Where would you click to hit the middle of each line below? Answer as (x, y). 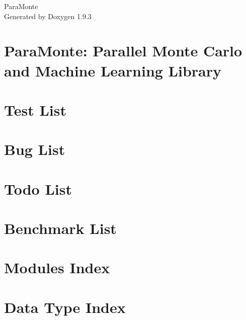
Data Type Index (65, 307)
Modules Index (57, 267)
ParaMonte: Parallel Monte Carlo (123, 51)
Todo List (38, 188)
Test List (35, 109)
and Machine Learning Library (113, 70)
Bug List (35, 149)
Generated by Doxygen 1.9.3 (48, 16)
